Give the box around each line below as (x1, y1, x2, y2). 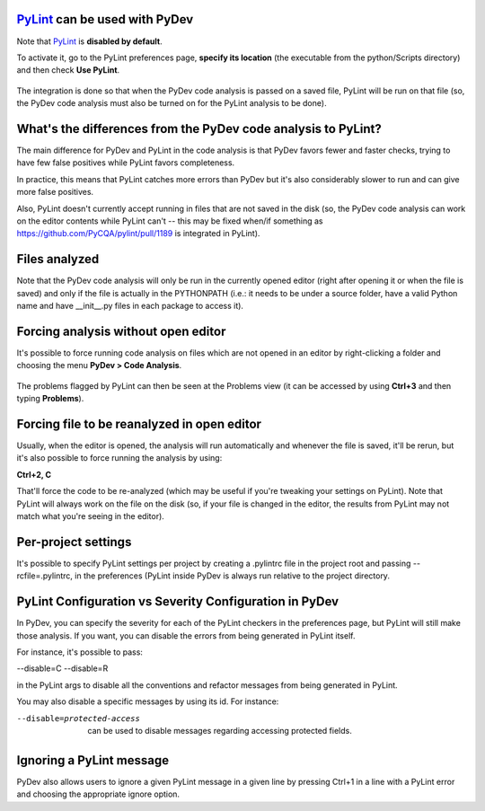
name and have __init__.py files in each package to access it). (16, 301, 244, 312)
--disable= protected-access (16, 713, 141, 723)
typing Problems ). (16, 393, 84, 404)
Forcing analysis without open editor (16, 323, 226, 339)
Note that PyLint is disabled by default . (16, 36, 163, 47)
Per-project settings (16, 534, 132, 550)
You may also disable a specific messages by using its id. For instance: (16, 696, 279, 707)
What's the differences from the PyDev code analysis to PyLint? (16, 121, 382, 137)
